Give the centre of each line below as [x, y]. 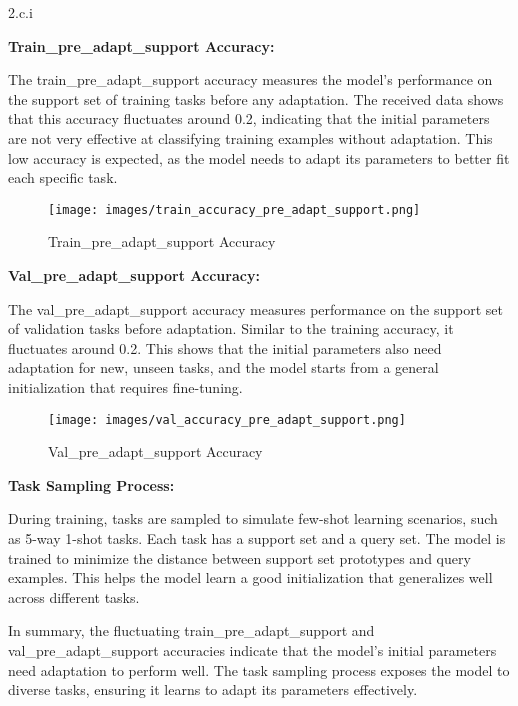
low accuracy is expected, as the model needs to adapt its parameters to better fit [259, 157]
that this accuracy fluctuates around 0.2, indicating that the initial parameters [249, 118]
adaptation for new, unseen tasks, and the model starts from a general [223, 367]
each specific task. [63, 177]
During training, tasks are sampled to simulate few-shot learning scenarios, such [253, 518]
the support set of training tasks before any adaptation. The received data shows [256, 98]
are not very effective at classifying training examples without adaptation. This [250, 137]
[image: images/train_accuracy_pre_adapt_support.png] [234, 209]
